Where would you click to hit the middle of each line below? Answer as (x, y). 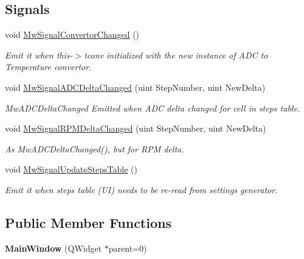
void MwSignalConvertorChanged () (72, 34)
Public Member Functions (88, 222)
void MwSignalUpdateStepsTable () (71, 169)
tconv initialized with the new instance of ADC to (176, 55)
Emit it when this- (39, 55)
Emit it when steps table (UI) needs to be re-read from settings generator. (141, 189)
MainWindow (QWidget (54, 248)
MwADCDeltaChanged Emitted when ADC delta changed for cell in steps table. (153, 108)
